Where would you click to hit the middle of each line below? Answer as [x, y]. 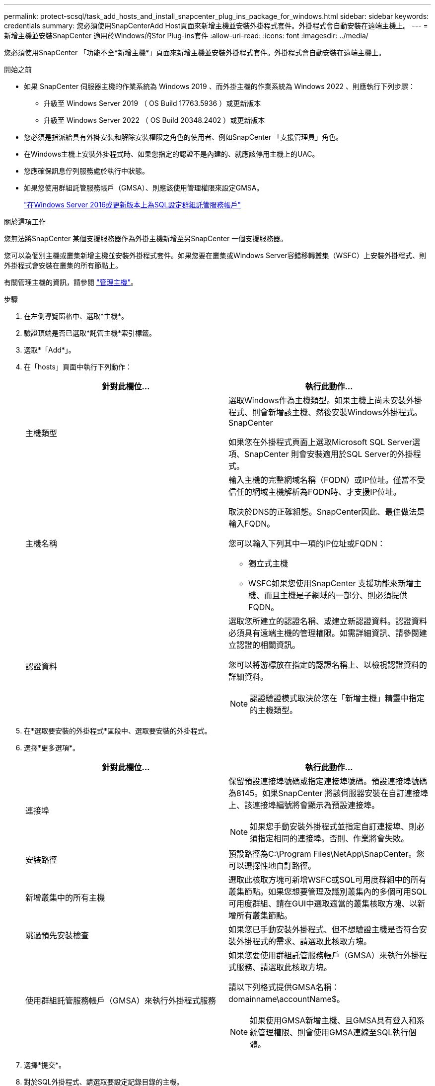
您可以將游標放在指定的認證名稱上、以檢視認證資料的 [328, 665]
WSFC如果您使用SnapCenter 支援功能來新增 [331, 583]
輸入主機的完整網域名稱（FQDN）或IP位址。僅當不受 [327, 480]
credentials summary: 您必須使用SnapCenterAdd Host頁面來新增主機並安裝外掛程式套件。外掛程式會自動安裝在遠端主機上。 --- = [216, 26]
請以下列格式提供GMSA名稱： [284, 987]
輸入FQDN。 [252, 524]
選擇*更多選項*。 [52, 748]
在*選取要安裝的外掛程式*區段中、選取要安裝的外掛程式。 [118, 731]
